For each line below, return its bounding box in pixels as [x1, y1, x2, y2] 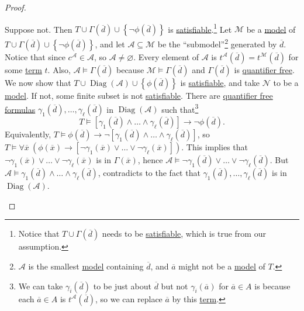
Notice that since [5, 50, 65, 63]
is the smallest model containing [28, 260, 144, 272]
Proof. [5, 1, 26, 13]
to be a [273, 76, 299, 88]
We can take [18, 279, 63, 292]
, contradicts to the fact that [98, 167, 201, 179]
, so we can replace [95, 292, 163, 305]
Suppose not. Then [5, 23, 72, 35]
